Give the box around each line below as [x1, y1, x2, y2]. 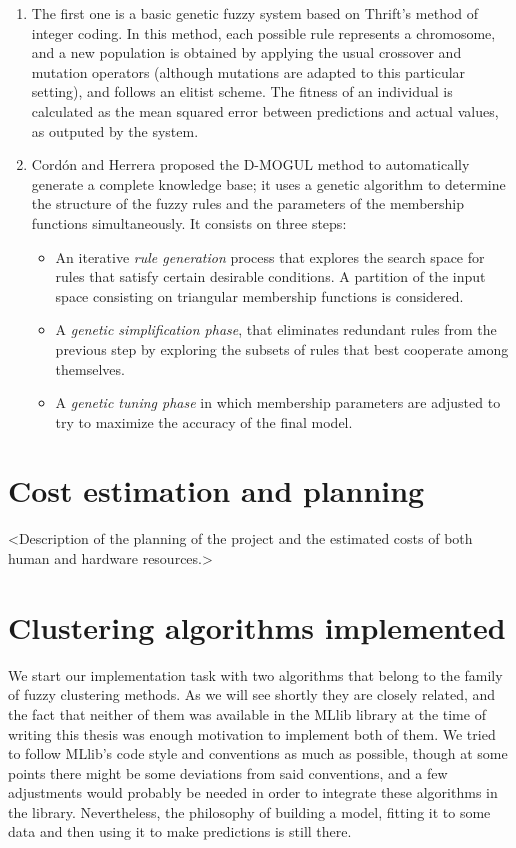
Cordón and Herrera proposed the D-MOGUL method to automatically [31, 154, 470, 175]
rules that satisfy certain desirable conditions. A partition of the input [55, 266, 486, 287]
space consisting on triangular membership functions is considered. [55, 285, 464, 306]
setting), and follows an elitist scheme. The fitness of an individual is [31, 81, 453, 102]
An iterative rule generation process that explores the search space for [55, 246, 485, 267]
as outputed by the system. [31, 120, 199, 141]
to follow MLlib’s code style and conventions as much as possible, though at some [8, 743, 508, 764]
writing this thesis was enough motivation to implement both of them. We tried [8, 723, 496, 744]
